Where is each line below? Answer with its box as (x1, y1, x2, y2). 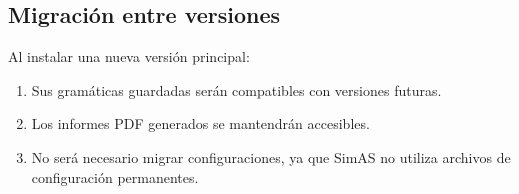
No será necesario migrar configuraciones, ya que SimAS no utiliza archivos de (31, 146, 511, 167)
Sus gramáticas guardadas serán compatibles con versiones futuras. (31, 79, 442, 100)
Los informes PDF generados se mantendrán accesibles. (31, 113, 370, 134)
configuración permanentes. (31, 166, 199, 187)
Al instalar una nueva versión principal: (8, 46, 250, 67)
